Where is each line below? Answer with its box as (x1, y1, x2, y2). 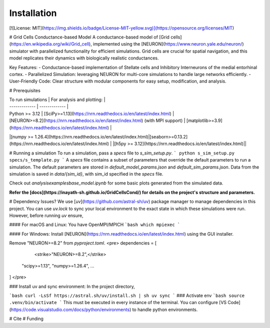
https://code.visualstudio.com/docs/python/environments (10, 306, 130, 312)
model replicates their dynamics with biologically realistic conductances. (9, 55, 159, 61)
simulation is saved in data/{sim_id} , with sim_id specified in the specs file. (9, 170, 163, 177)
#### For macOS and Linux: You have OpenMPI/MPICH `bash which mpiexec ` (9, 221, 180, 227)
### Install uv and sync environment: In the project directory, (9, 283, 135, 289)
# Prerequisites (9, 87, 41, 93)
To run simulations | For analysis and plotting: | (9, 96, 105, 102)
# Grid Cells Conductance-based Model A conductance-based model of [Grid (9, 34, 170, 40)
